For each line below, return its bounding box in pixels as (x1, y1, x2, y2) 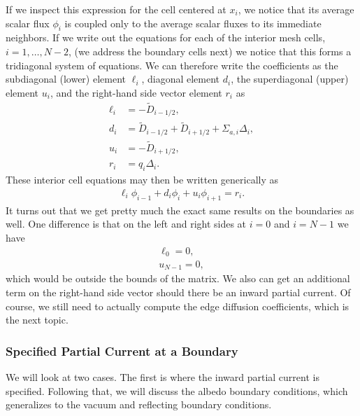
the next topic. (6, 312, 69, 327)
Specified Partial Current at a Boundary (6, 342, 238, 359)
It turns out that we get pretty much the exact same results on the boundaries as (6, 202, 354, 217)
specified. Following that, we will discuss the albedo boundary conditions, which (6, 383, 348, 398)
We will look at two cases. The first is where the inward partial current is (6, 370, 319, 384)
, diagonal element (141, 71, 220, 86)
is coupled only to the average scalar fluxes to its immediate (64, 15, 322, 30)
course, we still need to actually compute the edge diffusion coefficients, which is (6, 298, 350, 313)
